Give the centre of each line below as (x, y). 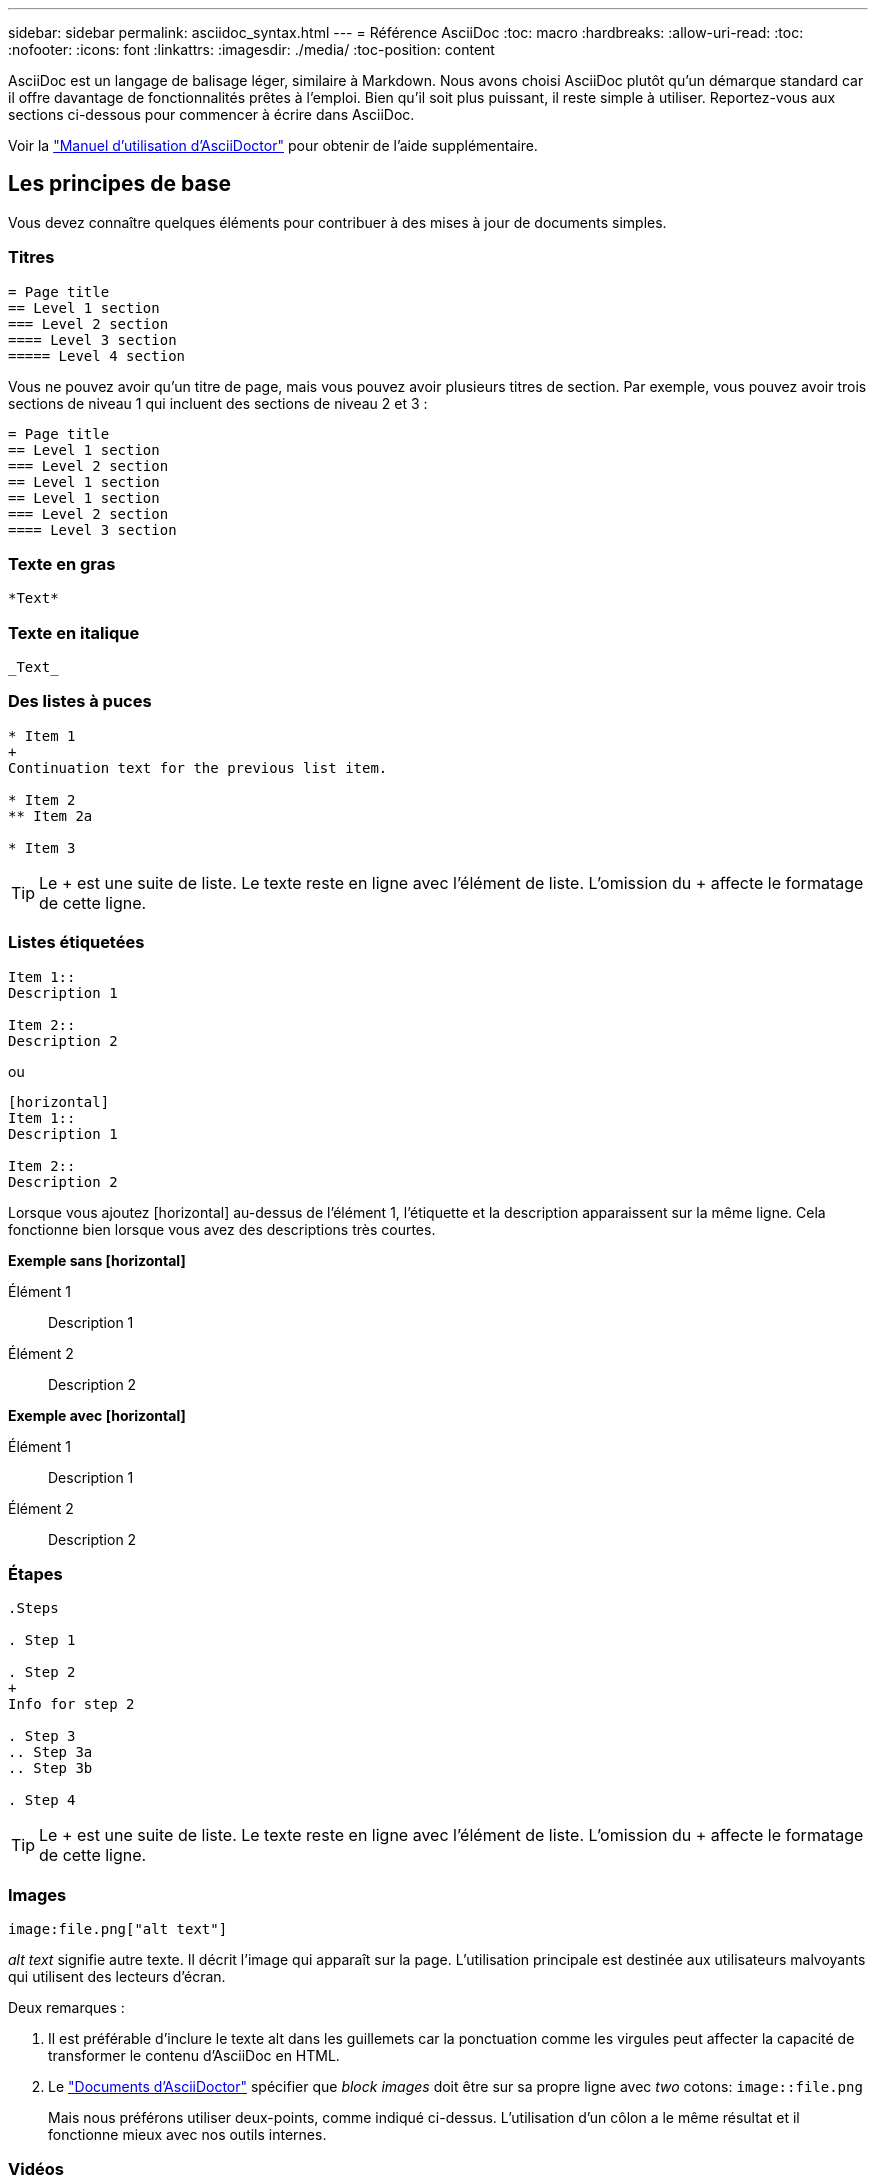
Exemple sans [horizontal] (97, 1260)
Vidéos (36, 2169)
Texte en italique (74, 632)
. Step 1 (42, 1640)
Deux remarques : (66, 2008)
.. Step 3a (50, 1752)
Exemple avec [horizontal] (97, 1415)
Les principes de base (119, 184)
